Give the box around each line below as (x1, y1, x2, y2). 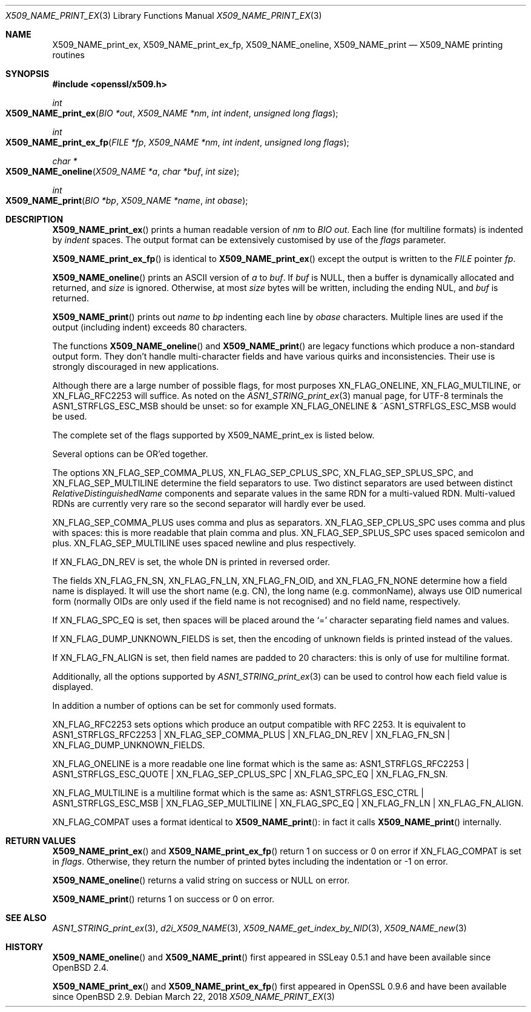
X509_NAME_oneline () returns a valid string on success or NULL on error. (52, 875, 350, 885)
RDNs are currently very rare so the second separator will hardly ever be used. (52, 498, 366, 509)
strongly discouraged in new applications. (52, 361, 219, 372)
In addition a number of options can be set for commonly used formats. (52, 700, 337, 711)
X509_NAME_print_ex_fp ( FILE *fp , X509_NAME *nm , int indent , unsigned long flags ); (5, 137, 349, 147)
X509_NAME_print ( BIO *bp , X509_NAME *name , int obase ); (5, 195, 248, 206)
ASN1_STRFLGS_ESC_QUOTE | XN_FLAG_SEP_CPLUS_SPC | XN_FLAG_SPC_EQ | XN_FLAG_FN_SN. (52, 769, 448, 779)
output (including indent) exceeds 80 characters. (52, 322, 247, 332)
